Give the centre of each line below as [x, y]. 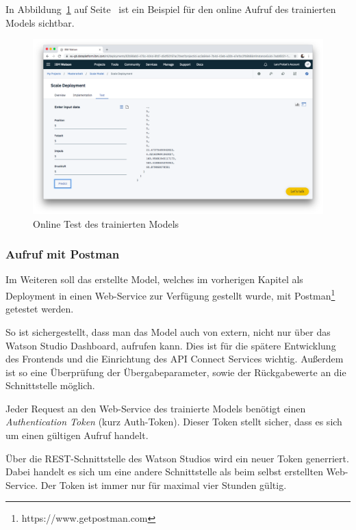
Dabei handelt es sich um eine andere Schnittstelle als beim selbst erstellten [164, 472]
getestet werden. [40, 309]
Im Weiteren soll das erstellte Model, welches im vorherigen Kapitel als [154, 279]
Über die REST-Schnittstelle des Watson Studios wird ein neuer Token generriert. [177, 458]
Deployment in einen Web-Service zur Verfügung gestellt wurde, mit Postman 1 [170, 294]
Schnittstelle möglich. [50, 385]
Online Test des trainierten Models [106, 223]
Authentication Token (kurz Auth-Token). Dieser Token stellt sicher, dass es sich [174, 422]
